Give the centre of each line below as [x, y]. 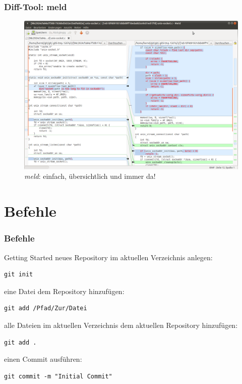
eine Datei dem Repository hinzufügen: [64, 291]
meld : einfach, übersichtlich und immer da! [90, 176]
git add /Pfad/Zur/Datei [46, 308]
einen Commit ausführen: [43, 359]
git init [19, 275]
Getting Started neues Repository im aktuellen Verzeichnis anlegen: [108, 257]
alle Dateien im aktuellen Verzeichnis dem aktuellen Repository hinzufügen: [121, 325]
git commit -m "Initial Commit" [58, 376]
